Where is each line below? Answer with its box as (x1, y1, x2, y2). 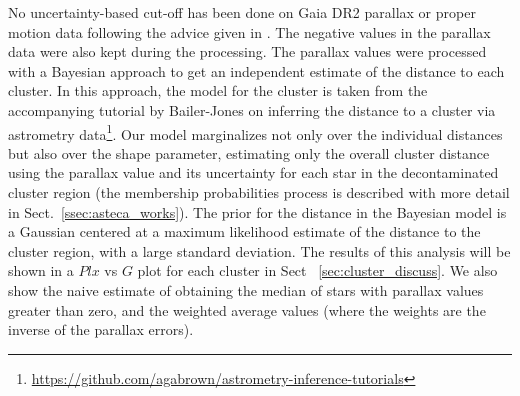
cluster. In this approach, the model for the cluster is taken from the (8, 80, 428, 101)
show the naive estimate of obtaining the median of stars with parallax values (8, 279, 484, 300)
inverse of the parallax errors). (8, 319, 194, 340)
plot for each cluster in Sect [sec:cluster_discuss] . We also (137, 260, 498, 281)
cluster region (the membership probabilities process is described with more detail (8, 182, 510, 202)
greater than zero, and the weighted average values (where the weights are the (8, 299, 486, 320)
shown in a (8, 260, 74, 281)
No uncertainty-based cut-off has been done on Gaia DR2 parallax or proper (8, 2, 476, 22)
